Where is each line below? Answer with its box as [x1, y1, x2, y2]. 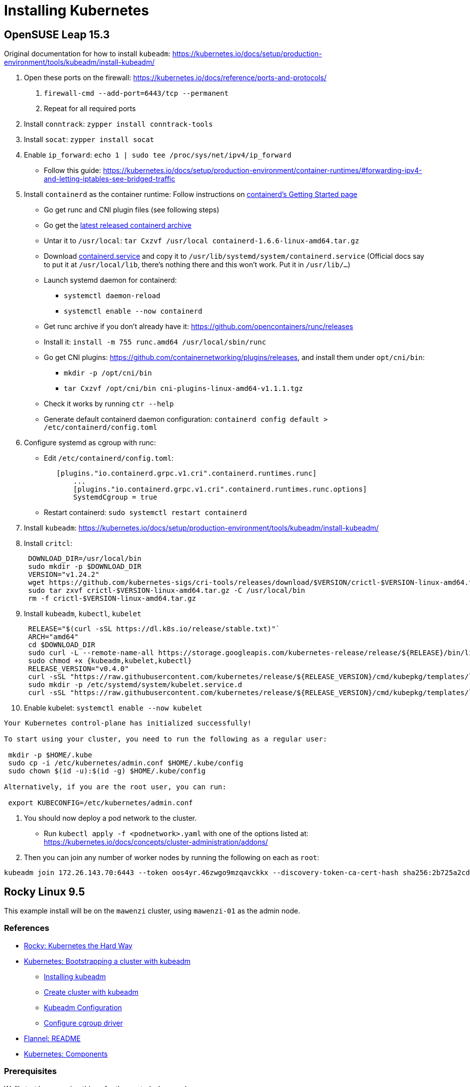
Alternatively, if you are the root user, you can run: [4, 783, 227, 791]
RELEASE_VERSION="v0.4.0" [28, 665, 129, 673]
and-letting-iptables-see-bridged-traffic [44, 175, 175, 183]
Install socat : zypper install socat [24, 135, 154, 144]
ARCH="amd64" [28, 633, 79, 641]
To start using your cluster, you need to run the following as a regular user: [4, 735, 328, 743]
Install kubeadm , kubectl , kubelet [24, 609, 141, 618]
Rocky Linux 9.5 [4, 885, 85, 898]
